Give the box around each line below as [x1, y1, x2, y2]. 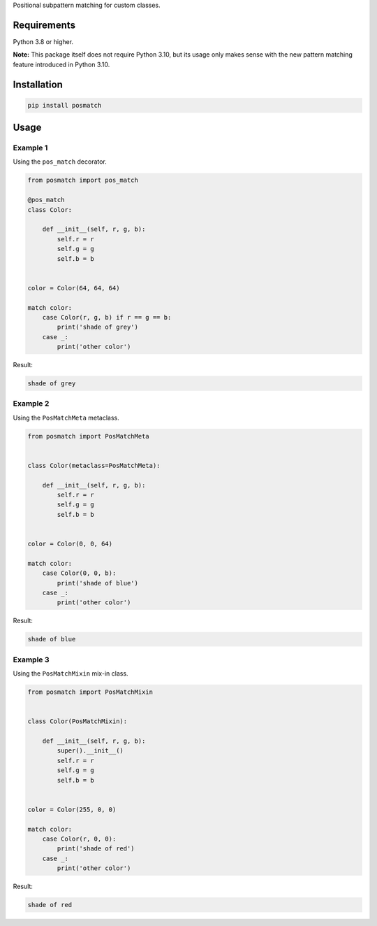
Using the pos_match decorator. [13, 157, 108, 166]
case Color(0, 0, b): [42, 569, 117, 577]
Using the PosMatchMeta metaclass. [13, 413, 120, 422]
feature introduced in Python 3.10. [13, 60, 110, 69]
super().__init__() [57, 747, 124, 755]
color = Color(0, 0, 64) [27, 540, 113, 548]
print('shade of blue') [57, 579, 139, 587]
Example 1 [13, 143, 48, 153]
